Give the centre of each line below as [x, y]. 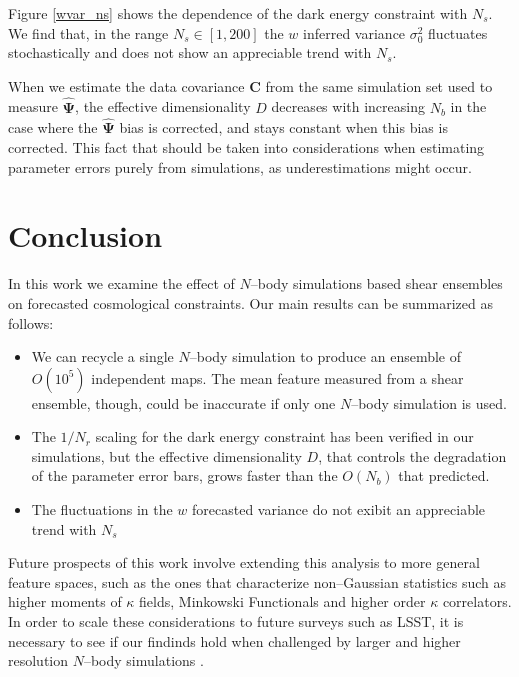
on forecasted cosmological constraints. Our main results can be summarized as [250, 302]
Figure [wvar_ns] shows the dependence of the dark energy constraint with [238, 13]
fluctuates [458, 32]
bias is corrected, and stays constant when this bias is [283, 127]
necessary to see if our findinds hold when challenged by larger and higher [234, 640]
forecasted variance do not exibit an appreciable [339, 509]
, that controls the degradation [412, 455]
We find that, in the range [88, 32]
